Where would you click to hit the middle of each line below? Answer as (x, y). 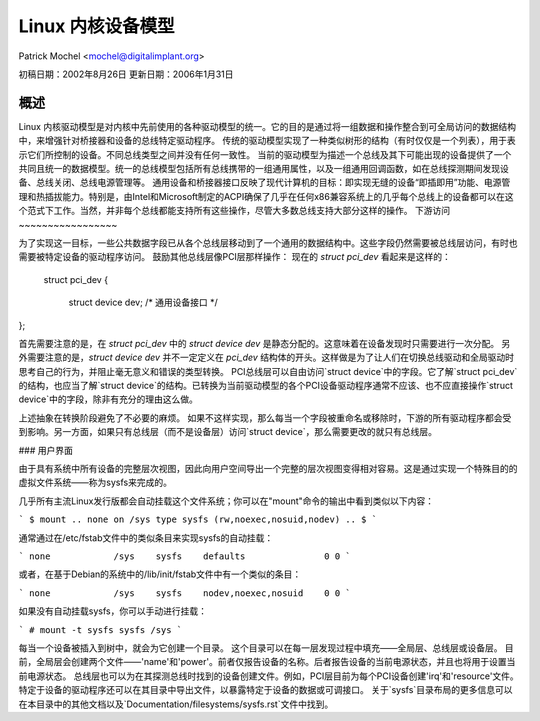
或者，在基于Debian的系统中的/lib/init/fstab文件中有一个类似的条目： (160, 574)
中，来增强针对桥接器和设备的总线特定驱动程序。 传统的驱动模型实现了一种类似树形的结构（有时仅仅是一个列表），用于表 (267, 141)
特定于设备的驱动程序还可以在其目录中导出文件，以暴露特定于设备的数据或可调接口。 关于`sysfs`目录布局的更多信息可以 (265, 690)
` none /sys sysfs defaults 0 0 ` (185, 556)
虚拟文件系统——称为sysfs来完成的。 (95, 482)
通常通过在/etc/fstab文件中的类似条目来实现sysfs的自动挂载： (146, 537)
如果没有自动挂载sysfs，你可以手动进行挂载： (112, 611)
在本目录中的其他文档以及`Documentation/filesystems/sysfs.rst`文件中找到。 (176, 704)
